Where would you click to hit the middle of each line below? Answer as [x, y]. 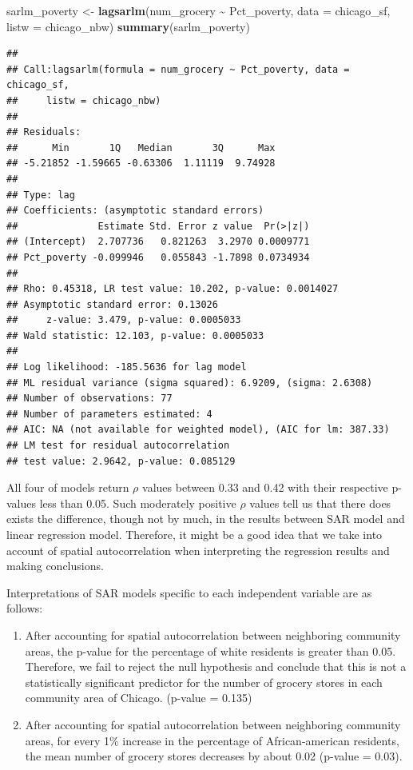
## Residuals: [44, 132]
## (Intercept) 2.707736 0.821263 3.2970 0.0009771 [158, 242]
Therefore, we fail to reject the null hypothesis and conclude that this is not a [216, 666]
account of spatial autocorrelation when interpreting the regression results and [198, 550]
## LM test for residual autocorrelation [118, 446]
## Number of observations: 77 [89, 399]
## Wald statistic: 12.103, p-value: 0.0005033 [135, 335]
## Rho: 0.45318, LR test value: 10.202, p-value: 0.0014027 [173, 289]
